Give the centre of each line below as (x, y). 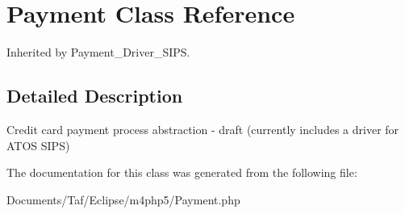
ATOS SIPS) (38, 145)
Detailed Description (95, 96)
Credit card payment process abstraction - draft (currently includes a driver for (203, 129)
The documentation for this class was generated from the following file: (182, 172)
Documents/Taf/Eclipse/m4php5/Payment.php (123, 199)
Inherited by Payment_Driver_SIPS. (98, 52)
